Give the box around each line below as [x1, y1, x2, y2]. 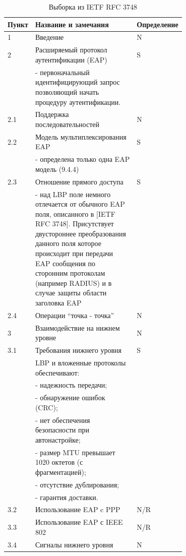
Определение [137, 19, 178, 29]
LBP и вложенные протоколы [35, 357, 126, 367]
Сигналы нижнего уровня [35, 539, 113, 549]
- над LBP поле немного [35, 189, 111, 199]
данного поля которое [35, 238, 101, 249]
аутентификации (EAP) [35, 54, 107, 65]
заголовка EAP [35, 297, 82, 308]
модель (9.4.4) [35, 163, 79, 174]
